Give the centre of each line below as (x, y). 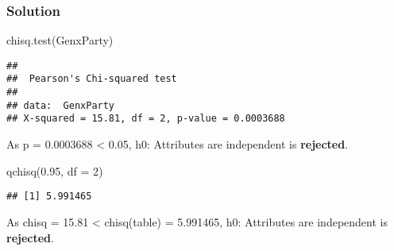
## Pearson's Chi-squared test (92, 79)
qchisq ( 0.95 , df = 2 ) (55, 170)
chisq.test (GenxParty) (60, 40)
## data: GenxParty (61, 105)
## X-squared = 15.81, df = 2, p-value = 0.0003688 (146, 119)
